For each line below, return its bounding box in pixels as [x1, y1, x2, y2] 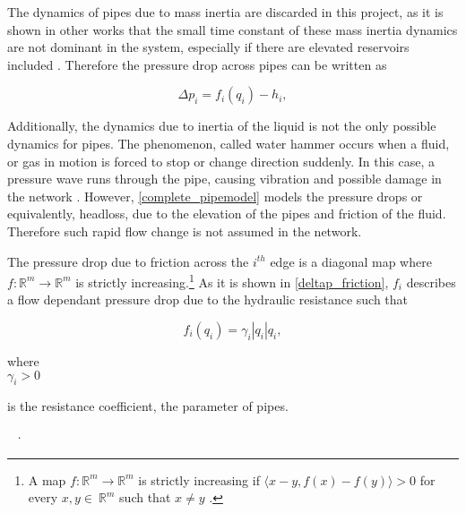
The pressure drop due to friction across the [7, 252, 249, 270]
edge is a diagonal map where [270, 252, 432, 270]
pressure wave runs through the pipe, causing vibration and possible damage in [7, 169, 442, 188]
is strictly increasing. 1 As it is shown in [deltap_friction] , [75, 270, 389, 291]
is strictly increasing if [138, 470, 260, 489]
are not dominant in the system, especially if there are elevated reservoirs [7, 38, 410, 56]
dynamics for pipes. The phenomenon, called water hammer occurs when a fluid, [7, 133, 450, 152]
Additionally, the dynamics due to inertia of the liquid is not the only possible [7, 116, 436, 135]
